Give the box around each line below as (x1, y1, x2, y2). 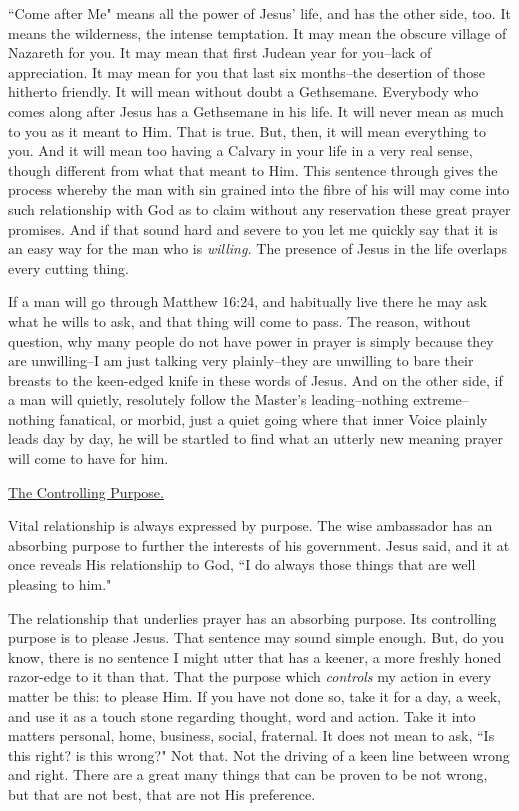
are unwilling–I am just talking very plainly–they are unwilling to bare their (8, 350, 474, 371)
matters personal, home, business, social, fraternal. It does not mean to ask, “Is (8, 725, 495, 746)
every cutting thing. (8, 257, 130, 278)
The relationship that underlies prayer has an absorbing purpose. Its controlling (8, 607, 497, 628)
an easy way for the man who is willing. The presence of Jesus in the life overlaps (8, 238, 507, 259)
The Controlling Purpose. (8, 481, 164, 502)
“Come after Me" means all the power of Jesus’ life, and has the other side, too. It (8, 3, 511, 23)
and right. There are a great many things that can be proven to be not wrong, (8, 764, 488, 785)
